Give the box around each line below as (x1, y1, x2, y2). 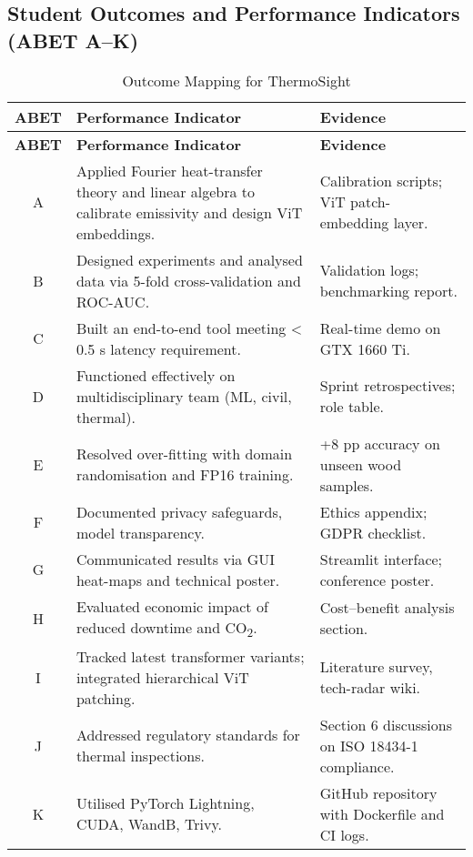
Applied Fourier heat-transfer (75, 159, 263, 181)
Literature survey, (319, 656, 433, 678)
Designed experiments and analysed (75, 248, 303, 270)
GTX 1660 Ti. (319, 338, 410, 359)
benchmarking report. (319, 280, 458, 302)
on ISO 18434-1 (319, 734, 418, 756)
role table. (319, 396, 385, 418)
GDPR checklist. (319, 521, 427, 543)
